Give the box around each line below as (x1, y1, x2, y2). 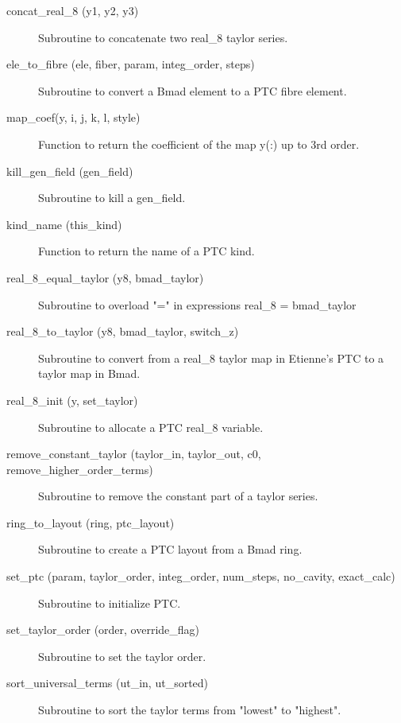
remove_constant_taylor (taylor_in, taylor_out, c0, (6, 445, 261, 462)
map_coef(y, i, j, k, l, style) (6, 109, 141, 126)
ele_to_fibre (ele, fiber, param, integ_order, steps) (6, 56, 255, 72)
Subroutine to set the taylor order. (38, 647, 206, 664)
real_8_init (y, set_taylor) (6, 391, 138, 408)
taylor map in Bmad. (38, 365, 141, 382)
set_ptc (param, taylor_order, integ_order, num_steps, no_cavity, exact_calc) (6, 568, 395, 585)
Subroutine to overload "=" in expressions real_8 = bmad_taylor (38, 296, 357, 313)
